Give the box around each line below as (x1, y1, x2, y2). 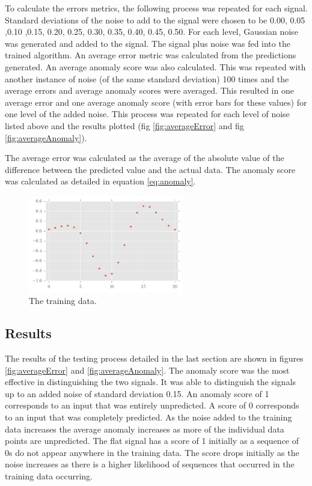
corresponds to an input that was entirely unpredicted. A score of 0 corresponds (5, 399, 299, 412)
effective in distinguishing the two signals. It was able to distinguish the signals (5, 375, 296, 388)
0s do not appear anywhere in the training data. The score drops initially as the (5, 446, 299, 458)
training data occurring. (5, 469, 93, 482)
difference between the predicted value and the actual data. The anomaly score (5, 163, 296, 175)
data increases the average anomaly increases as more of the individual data (5, 422, 284, 435)
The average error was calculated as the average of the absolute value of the (5, 151, 284, 164)
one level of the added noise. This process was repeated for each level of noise (5, 108, 290, 120)
